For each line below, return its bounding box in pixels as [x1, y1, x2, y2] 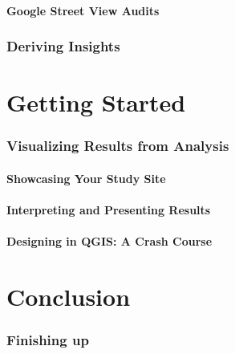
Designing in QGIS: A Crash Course [6, 233, 213, 250]
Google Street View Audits [6, 2, 160, 18]
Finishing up [6, 330, 89, 350]
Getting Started [6, 86, 186, 119]
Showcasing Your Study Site [6, 169, 166, 186]
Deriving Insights [6, 36, 120, 56]
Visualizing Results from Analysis [6, 136, 229, 156]
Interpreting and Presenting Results [6, 201, 211, 218]
